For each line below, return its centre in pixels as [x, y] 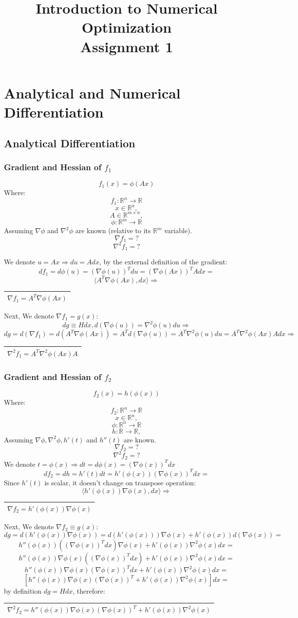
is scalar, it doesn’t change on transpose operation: [120, 482]
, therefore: [89, 591]
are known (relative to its [113, 230]
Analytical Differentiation [70, 143]
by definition [23, 591]
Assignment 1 [127, 46]
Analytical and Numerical [92, 92]
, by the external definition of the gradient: [163, 262]
